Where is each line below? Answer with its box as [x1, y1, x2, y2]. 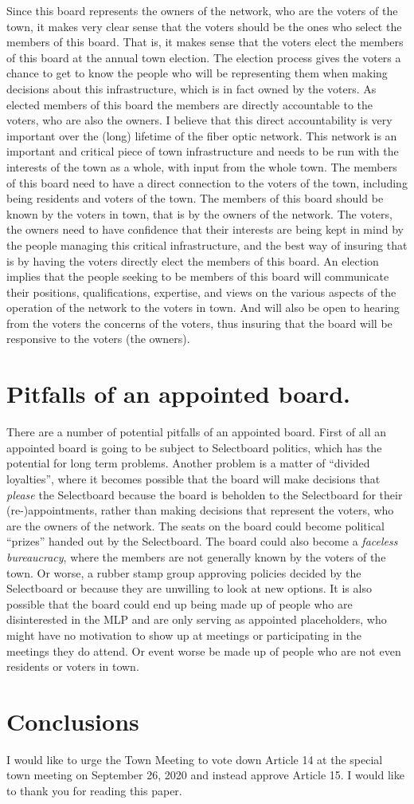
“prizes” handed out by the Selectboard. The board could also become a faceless [6, 533, 398, 550]
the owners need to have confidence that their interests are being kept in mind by [6, 221, 404, 238]
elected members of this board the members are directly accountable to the [6, 96, 373, 112]
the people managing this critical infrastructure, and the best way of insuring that [6, 236, 408, 253]
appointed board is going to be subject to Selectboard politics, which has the [6, 439, 382, 455]
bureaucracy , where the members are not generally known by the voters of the [6, 548, 386, 565]
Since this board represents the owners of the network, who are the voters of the [6, 2, 398, 18]
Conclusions [6, 704, 139, 737]
